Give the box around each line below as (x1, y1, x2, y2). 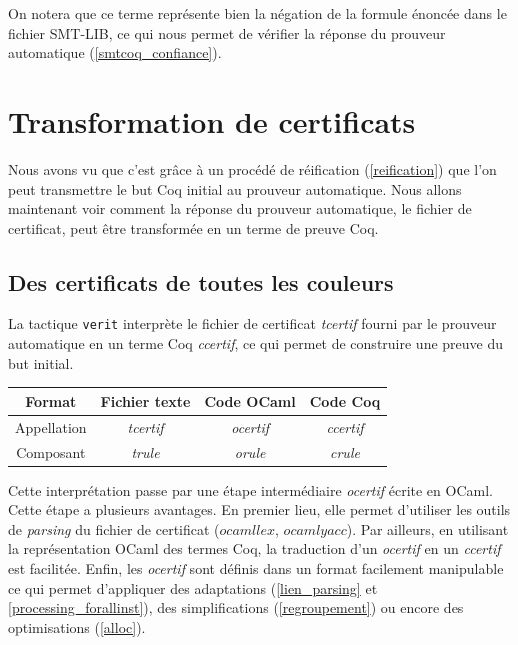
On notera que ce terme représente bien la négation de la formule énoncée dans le (8, 3, 507, 23)
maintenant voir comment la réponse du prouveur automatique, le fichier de (8, 198, 472, 219)
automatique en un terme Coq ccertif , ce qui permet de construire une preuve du (8, 333, 504, 354)
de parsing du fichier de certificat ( (8, 518, 220, 539)
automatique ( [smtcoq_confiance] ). (8, 42, 222, 63)
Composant (16, 441, 86, 462)
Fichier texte (100, 390, 191, 411)
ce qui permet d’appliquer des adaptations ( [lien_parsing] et (8, 577, 378, 598)
